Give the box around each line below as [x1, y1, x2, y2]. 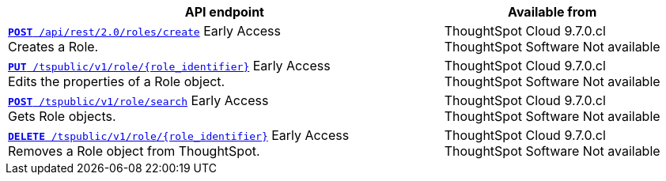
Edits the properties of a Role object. [8, 74, 225, 89]
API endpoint [184, 4, 264, 20]
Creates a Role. [8, 39, 99, 55]
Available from [508, 4, 597, 20]
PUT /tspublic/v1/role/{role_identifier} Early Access [8, 58, 331, 74]
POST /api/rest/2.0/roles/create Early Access [8, 23, 281, 39]
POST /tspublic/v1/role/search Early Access [8, 92, 269, 108]
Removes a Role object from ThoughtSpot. [8, 143, 260, 159]
